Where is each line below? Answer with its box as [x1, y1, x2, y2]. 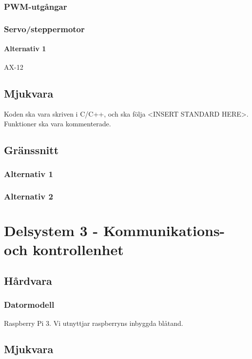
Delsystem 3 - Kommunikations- [4, 220, 225, 240]
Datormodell [4, 299, 55, 311]
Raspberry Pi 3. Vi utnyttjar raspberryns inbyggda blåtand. [4, 318, 183, 328]
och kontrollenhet [4, 239, 124, 259]
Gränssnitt [4, 142, 59, 157]
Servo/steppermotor [4, 22, 85, 35]
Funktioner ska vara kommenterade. [4, 118, 111, 128]
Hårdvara [4, 273, 52, 288]
